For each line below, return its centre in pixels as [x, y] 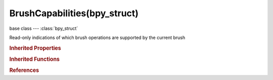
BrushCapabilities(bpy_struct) [74, 13]
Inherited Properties [35, 48]
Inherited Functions [35, 59]
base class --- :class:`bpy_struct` [44, 28]
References [24, 70]
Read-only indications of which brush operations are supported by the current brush [97, 37]
